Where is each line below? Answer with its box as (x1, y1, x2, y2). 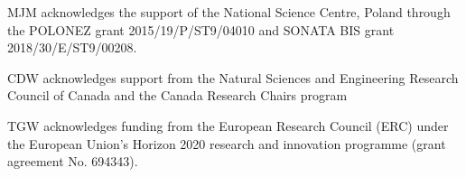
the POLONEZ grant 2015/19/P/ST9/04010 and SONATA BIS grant (7, 20, 395, 39)
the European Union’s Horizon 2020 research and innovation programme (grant (7, 134, 446, 153)
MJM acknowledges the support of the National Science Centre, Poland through (7, 3, 451, 21)
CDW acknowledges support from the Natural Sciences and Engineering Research (7, 68, 459, 87)
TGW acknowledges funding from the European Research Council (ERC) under (7, 116, 449, 135)
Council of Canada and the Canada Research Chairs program (7, 86, 348, 105)
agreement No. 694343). (7, 152, 138, 171)
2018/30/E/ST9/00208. (7, 38, 137, 57)
